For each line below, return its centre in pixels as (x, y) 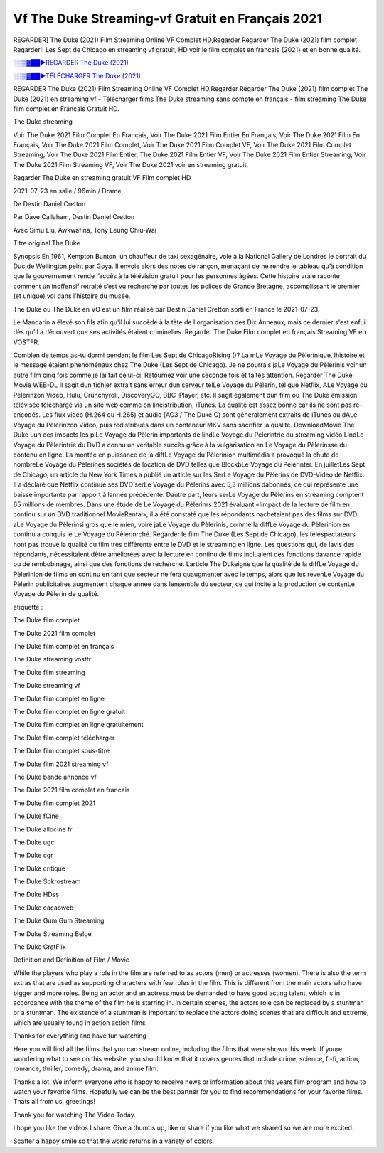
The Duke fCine (36, 816)
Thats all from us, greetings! (54, 1102)
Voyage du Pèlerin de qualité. (56, 594)
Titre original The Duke (47, 243)
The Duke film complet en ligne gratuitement (78, 725)
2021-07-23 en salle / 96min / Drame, (68, 191)
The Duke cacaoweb (43, 908)
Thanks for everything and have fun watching (80, 1036)
